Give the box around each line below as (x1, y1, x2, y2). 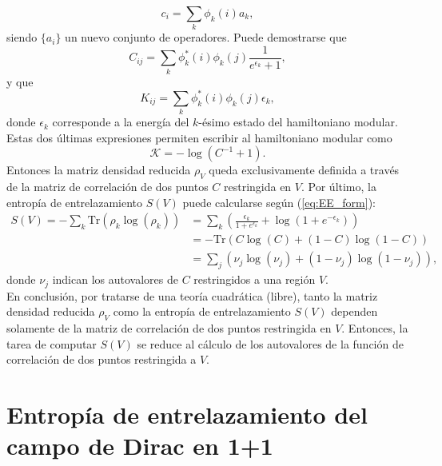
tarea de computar (6, 335, 97, 352)
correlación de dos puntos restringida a (6, 351, 197, 368)
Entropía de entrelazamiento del (6, 398, 368, 431)
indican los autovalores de (52, 271, 178, 288)
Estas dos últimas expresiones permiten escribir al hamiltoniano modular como (6, 129, 392, 145)
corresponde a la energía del (52, 114, 189, 130)
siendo (6, 29, 38, 46)
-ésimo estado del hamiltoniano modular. (198, 114, 398, 130)
